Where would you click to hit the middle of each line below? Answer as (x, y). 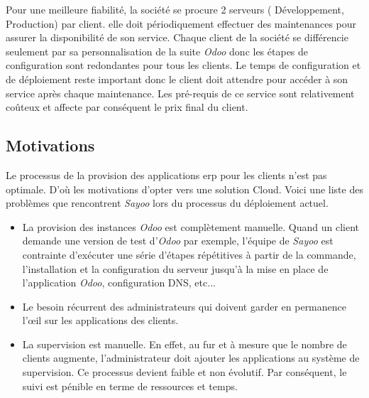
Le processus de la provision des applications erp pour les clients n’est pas (166, 174)
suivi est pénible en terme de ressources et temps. (130, 386)
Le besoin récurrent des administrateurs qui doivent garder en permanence (184, 306)
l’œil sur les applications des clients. (100, 320)
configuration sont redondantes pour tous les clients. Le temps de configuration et (183, 65)
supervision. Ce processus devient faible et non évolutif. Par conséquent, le (184, 372)
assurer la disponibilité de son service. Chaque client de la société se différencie (177, 37)
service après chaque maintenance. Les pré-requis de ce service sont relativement (180, 93)
